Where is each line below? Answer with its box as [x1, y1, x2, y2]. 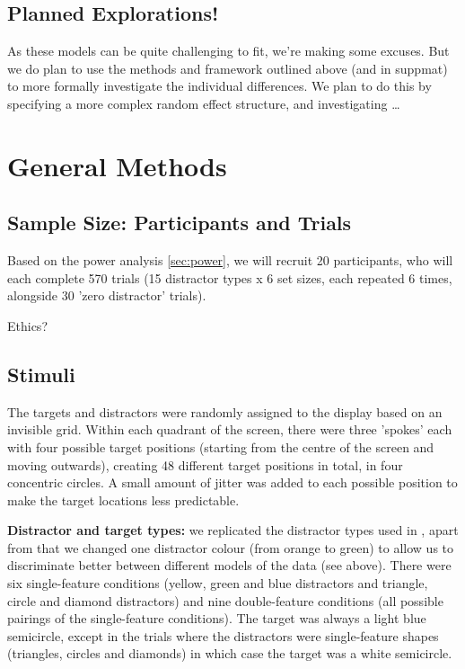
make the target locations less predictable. [7, 490, 240, 509]
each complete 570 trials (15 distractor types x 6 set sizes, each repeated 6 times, [7, 268, 452, 287]
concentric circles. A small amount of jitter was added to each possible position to [7, 473, 458, 492]
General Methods [7, 147, 227, 183]
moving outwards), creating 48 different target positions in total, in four [7, 455, 403, 474]
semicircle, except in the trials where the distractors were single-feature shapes [7, 626, 439, 645]
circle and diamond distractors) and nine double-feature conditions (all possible [7, 591, 443, 610]
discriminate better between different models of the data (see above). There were [7, 556, 452, 575]
